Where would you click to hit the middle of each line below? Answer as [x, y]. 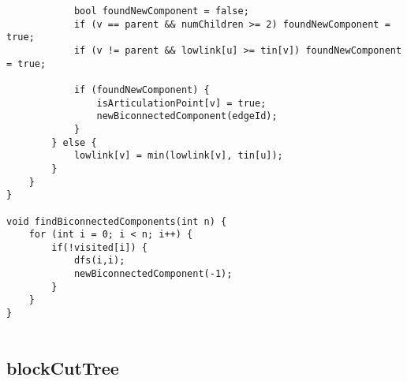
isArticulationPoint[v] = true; [181, 103]
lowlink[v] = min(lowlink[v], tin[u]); [178, 156]
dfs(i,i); [99, 261]
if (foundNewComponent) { [142, 90]
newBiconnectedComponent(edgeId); [187, 116]
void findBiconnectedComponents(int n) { [117, 221]
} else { [74, 142]
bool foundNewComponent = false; [161, 11]
